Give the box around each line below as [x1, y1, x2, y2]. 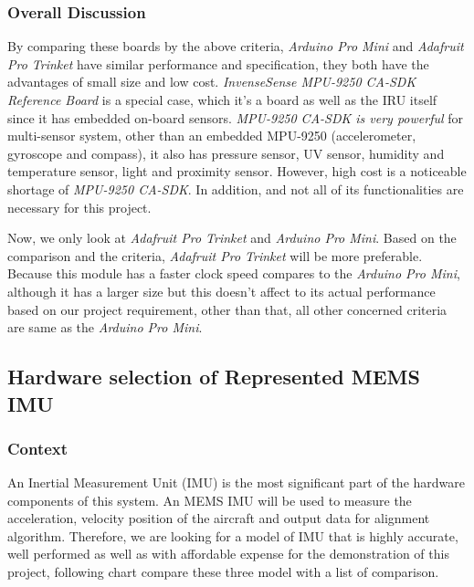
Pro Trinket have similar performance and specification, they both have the [7, 54, 429, 73]
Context [7, 436, 68, 459]
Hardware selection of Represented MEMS [7, 362, 420, 391]
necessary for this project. [7, 197, 152, 216]
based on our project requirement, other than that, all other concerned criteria [7, 299, 448, 319]
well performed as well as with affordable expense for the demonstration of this [7, 544, 449, 563]
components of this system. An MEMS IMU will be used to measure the [7, 490, 412, 509]
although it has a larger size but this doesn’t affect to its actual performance [7, 281, 436, 300]
